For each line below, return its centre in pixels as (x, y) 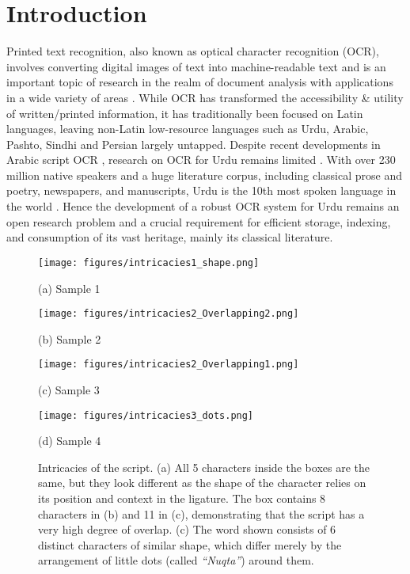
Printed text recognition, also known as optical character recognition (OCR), (193, 51)
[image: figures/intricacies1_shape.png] (149, 262)
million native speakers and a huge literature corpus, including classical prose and (205, 175)
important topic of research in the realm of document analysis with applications (200, 82)
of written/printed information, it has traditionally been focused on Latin (185, 113)
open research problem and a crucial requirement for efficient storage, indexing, (199, 221)
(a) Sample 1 (69, 288)
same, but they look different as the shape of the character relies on (202, 483)
